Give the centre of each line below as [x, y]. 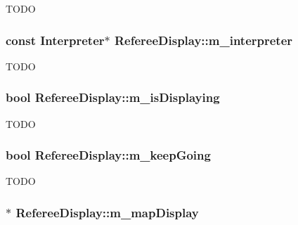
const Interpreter [55, 40]
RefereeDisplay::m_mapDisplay [107, 212]
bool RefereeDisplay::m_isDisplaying [113, 97]
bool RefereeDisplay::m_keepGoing [108, 155]
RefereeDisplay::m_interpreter [203, 40]
